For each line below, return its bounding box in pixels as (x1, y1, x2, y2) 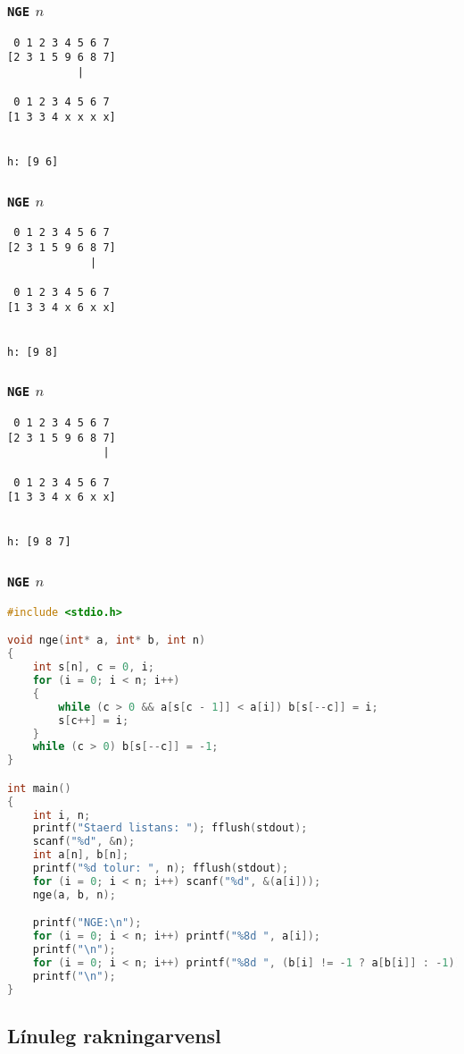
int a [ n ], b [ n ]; (32, 848, 129, 862)
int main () (7, 781, 71, 795)
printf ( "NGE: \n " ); (32, 916, 142, 930)
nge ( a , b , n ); (32, 888, 116, 901)
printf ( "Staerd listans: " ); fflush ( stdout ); (32, 822, 308, 835)
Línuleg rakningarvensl (7, 1021, 221, 1049)
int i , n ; (32, 808, 91, 822)
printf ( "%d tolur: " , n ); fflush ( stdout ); (32, 862, 289, 875)
